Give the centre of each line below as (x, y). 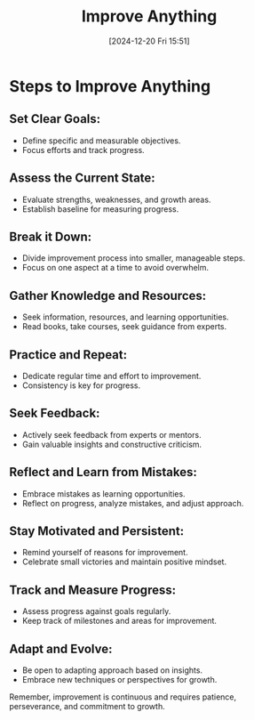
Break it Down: (51, 236)
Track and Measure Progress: (92, 590)
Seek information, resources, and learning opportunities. (125, 317)
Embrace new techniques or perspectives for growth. (119, 680)
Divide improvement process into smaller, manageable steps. (134, 258)
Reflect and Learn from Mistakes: (103, 472)
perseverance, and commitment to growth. (87, 707)
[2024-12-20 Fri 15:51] (149, 41)
